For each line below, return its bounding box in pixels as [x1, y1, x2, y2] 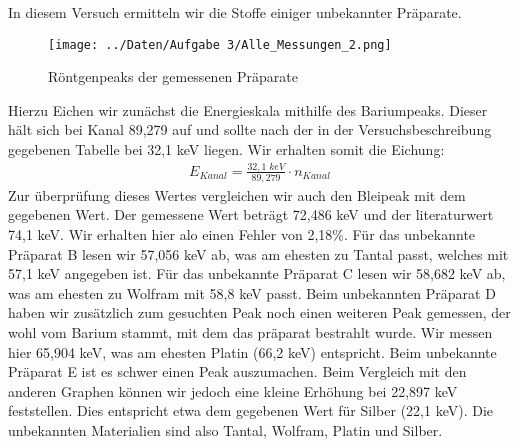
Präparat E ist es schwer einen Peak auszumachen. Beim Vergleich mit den [8, 361, 467, 382]
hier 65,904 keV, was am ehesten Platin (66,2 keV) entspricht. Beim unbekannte [8, 341, 497, 362]
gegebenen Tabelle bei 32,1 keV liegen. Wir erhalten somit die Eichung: [8, 139, 445, 160]
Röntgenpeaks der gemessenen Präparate [48, 66, 298, 87]
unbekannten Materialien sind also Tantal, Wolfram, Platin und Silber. [8, 419, 443, 440]
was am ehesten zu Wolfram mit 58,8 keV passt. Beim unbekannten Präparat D [8, 282, 496, 303]
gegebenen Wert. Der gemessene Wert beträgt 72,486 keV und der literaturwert [8, 204, 494, 225]
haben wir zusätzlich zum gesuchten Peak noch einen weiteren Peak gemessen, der [8, 302, 511, 323]
